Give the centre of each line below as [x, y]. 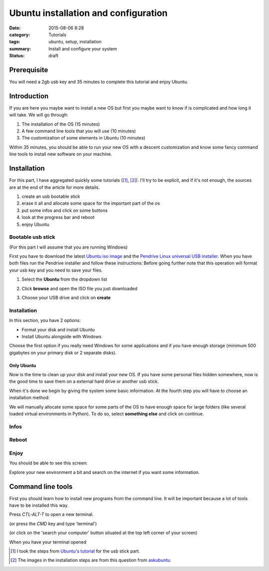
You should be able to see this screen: [48, 463]
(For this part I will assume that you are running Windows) [68, 247]
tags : [15, 42]
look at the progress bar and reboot [58, 217]
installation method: [29, 398]
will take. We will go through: [39, 115]
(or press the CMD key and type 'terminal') [53, 524]
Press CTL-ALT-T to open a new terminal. [52, 514]
